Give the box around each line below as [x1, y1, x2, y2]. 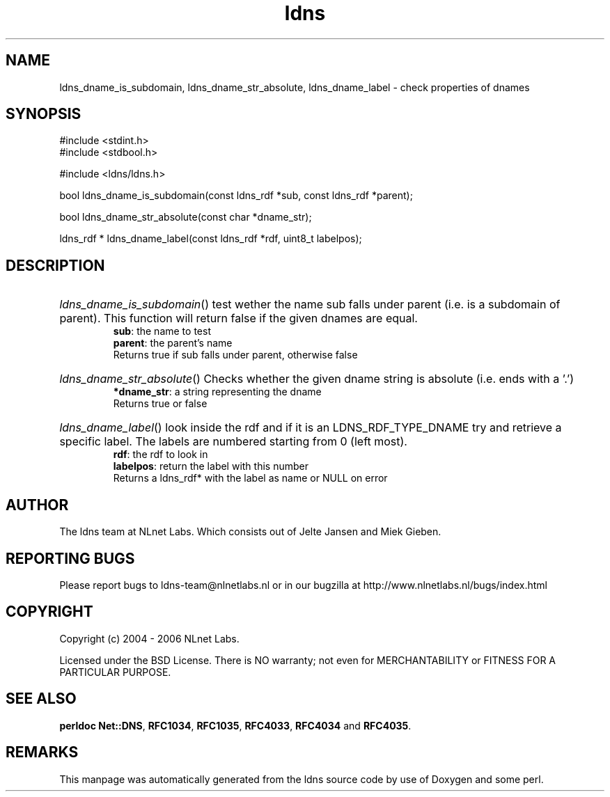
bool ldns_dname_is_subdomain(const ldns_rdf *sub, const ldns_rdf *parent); [59, 189, 413, 202]
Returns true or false [113, 397, 208, 410]
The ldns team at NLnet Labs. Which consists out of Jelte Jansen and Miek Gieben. [59, 526, 441, 538]
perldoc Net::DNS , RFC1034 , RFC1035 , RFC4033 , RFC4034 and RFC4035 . [59, 719, 412, 732]
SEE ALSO [6, 690, 77, 708]
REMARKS [6, 743, 79, 762]
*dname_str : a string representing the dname [113, 386, 322, 398]
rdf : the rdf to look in [113, 448, 208, 461]
